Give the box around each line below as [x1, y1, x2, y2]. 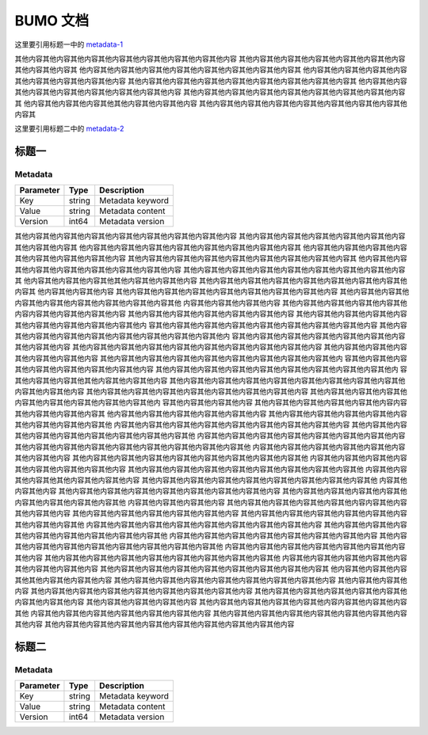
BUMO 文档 [14, 12, 90, 29]
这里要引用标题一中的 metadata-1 [14, 40, 123, 49]
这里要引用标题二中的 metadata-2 [14, 124, 124, 134]
